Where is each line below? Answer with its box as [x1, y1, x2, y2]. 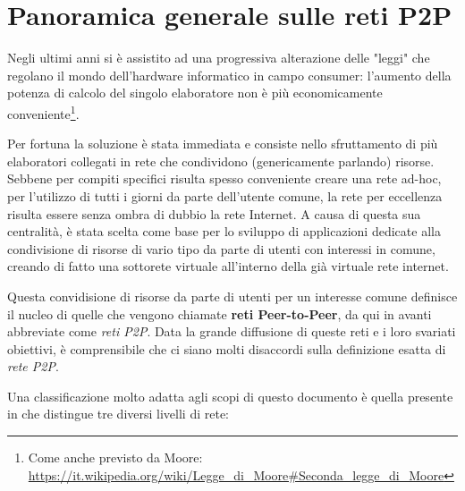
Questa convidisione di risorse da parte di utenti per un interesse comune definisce [7, 286, 458, 305]
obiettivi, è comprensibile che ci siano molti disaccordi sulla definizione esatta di [7, 339, 446, 358]
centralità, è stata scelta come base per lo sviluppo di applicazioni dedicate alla [7, 222, 441, 241]
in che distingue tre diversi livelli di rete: [7, 404, 230, 423]
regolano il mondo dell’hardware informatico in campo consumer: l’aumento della [7, 65, 452, 84]
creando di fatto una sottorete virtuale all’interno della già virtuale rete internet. [7, 257, 449, 275]
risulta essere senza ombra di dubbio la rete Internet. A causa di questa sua [7, 204, 421, 223]
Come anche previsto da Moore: [28, 448, 203, 467]
